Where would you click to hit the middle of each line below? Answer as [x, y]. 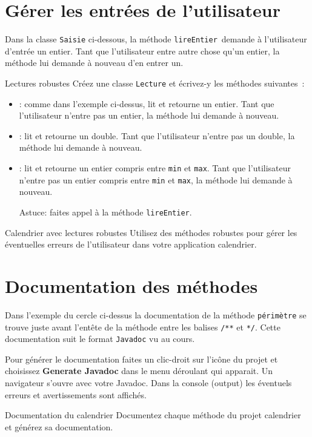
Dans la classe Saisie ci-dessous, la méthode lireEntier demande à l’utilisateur [156, 39]
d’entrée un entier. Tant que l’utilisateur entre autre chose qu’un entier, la [142, 51]
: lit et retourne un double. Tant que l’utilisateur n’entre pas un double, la [157, 135]
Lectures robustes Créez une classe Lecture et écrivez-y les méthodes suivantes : [155, 83]
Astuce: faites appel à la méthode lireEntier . [105, 212]
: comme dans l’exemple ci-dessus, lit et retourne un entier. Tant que [147, 103]
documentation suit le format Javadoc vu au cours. [100, 339]
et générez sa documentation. [59, 426]
